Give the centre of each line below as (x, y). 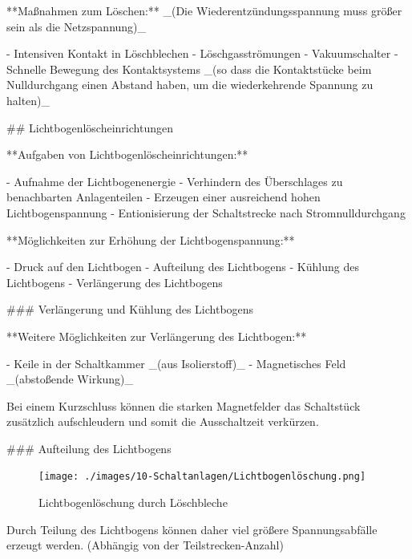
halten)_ (28, 100)
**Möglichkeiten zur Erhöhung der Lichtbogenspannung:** (151, 239)
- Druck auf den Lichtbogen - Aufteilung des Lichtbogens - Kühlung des (183, 267)
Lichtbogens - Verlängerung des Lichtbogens (115, 282)
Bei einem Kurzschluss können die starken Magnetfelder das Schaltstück (184, 405)
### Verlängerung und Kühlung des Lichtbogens (130, 309)
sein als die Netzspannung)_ (77, 26)
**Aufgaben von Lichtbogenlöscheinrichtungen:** (127, 154)
